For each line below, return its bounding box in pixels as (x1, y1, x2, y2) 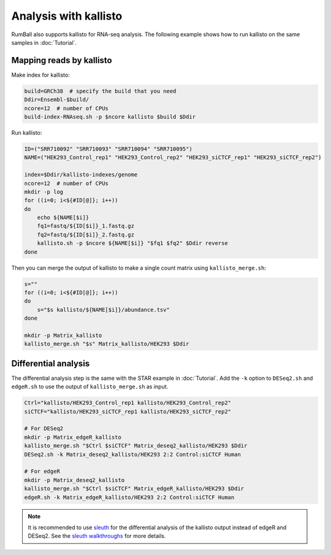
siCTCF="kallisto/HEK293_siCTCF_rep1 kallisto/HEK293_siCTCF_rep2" (24, 408, 232, 415)
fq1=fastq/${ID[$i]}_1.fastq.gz (37, 222, 135, 230)
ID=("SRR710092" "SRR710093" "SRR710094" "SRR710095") (24, 145, 192, 153)
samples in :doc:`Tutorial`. (11, 39, 77, 46)
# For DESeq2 (24, 425, 64, 432)
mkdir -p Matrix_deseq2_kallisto (24, 477, 125, 483)
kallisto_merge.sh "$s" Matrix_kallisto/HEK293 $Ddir (24, 341, 189, 347)
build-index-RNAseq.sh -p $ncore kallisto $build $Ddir (24, 113, 196, 120)
